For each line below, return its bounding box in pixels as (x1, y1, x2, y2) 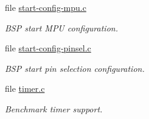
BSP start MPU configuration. (5, 21, 118, 34)
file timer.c (5, 82, 45, 95)
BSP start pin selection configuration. (5, 62, 145, 74)
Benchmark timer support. (5, 102, 103, 115)
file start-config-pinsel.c (5, 42, 91, 54)
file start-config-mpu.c (5, 1, 86, 13)
